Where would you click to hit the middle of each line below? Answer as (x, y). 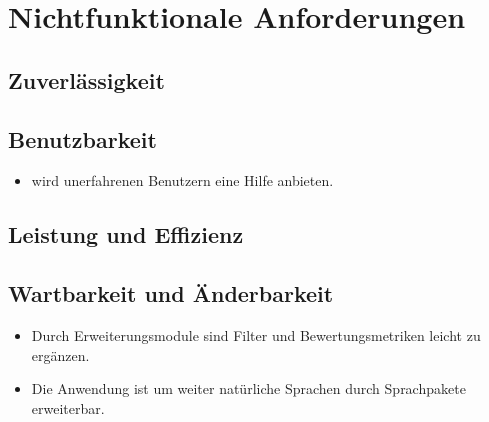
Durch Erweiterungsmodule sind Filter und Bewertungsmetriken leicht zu (256, 334)
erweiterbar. (68, 407)
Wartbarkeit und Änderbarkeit (171, 293)
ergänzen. (60, 354)
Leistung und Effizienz (126, 234)
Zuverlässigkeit (86, 79)
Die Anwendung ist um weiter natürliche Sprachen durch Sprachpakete (248, 388)
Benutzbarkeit (82, 138)
